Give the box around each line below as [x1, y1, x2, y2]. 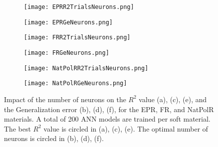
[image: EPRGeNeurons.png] [24, 18, 113, 26]
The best [4, 123, 31, 134]
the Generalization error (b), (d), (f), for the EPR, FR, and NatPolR [4, 104, 214, 114]
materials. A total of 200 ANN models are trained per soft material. [4, 114, 211, 124]
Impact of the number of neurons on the [4, 94, 126, 104]
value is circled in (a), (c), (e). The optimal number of [43, 123, 208, 134]
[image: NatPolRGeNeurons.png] [24, 80, 127, 87]
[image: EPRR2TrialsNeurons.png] [24, 3, 134, 10]
